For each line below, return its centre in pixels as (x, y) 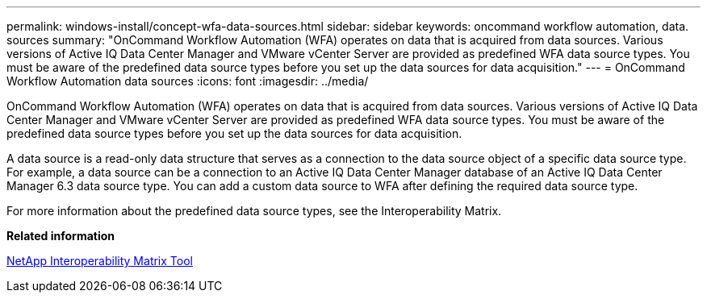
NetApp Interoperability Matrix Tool (100, 261)
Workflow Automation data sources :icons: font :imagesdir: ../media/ (188, 81)
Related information (61, 236)
